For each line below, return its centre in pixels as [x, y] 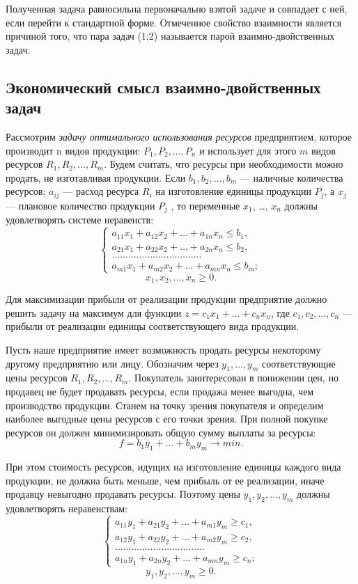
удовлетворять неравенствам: [67, 508]
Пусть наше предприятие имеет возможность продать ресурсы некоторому [163, 350]
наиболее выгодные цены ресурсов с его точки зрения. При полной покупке [167, 419]
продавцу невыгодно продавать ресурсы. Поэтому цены [123, 494]
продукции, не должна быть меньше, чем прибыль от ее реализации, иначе [165, 480]
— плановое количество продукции [80, 205]
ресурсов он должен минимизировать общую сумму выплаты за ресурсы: [161, 432]
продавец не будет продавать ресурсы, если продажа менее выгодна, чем [160, 392]
